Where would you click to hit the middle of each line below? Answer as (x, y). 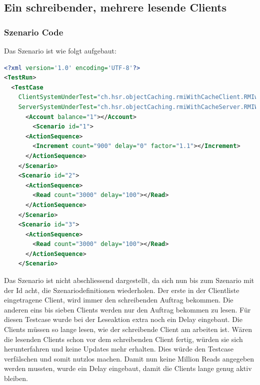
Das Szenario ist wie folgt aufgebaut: (60, 50)
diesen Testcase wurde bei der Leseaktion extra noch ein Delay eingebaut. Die (123, 319)
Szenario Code (34, 32)
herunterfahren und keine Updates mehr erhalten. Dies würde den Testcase (119, 349)
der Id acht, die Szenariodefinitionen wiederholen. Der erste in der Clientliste (122, 290)
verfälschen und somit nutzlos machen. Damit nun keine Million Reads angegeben (129, 358)
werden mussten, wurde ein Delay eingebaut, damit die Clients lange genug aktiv (128, 368)
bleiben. (16, 378)
